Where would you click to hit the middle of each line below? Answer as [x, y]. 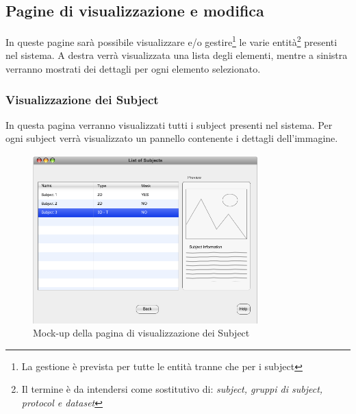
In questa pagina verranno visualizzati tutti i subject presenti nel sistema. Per [169, 124]
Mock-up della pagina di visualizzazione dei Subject [141, 333]
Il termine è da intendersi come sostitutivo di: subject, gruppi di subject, [172, 389]
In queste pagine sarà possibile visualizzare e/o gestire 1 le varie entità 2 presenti [171, 41]
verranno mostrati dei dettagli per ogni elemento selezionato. [133, 69]
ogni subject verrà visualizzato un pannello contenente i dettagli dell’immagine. [172, 138]
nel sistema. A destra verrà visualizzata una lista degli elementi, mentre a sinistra [177, 55]
